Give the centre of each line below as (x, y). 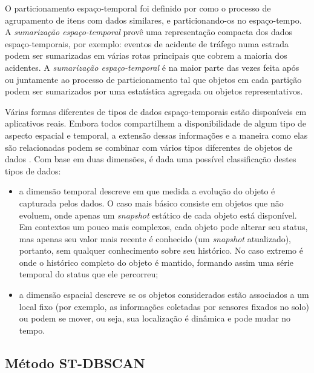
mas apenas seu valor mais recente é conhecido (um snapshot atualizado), (155, 238)
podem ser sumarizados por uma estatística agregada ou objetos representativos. (154, 91)
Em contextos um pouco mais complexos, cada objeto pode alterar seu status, (163, 227)
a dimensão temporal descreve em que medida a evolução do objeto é (147, 191)
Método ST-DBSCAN (75, 362)
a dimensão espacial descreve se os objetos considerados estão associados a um (164, 295)
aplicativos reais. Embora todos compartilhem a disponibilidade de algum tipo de (156, 123)
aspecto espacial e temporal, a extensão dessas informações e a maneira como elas (156, 135)
